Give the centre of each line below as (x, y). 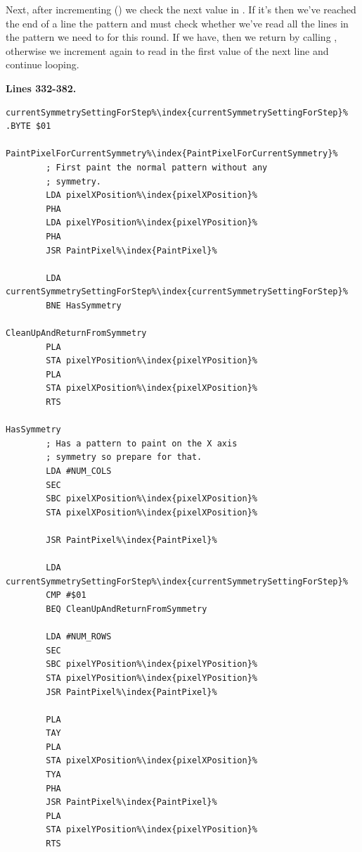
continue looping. (43, 64)
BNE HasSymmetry (84, 305)
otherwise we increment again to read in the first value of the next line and (167, 50)
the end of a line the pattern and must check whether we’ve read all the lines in (177, 23)
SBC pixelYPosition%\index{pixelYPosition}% (151, 664)
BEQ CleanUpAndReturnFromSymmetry (127, 609)
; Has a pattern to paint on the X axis (142, 443)
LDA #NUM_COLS (79, 471)
